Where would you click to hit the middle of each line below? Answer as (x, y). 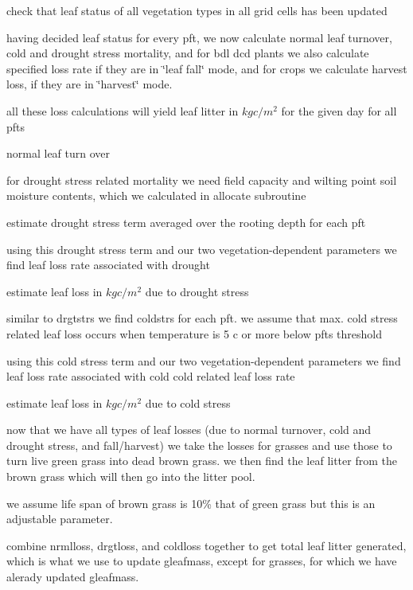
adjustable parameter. (60, 519)
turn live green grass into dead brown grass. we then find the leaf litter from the (202, 461)
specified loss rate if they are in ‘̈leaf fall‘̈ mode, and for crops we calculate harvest (207, 68)
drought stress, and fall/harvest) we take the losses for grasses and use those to (199, 445)
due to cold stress (188, 402)
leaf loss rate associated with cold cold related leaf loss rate (151, 376)
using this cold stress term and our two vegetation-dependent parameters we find (204, 360)
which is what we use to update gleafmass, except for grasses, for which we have (202, 561)
